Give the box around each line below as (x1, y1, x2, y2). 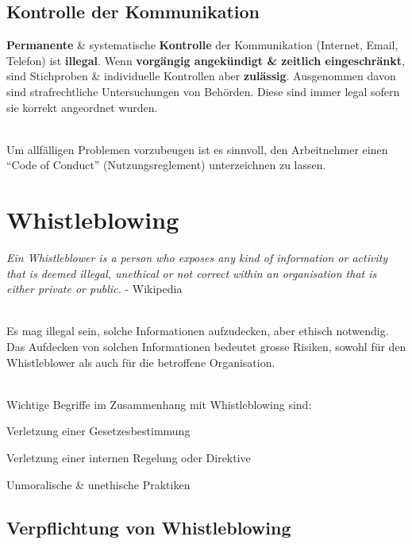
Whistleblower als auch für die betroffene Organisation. (6, 353, 275, 370)
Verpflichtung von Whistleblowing (6, 515, 291, 539)
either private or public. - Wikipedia (6, 280, 183, 297)
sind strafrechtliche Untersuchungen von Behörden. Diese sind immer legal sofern (6, 83, 400, 99)
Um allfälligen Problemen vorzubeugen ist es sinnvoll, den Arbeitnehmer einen (6, 141, 388, 157)
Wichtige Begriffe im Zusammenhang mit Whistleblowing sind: (6, 395, 312, 412)
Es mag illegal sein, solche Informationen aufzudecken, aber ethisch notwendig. (6, 322, 389, 339)
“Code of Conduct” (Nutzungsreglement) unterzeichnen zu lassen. (6, 156, 326, 173)
